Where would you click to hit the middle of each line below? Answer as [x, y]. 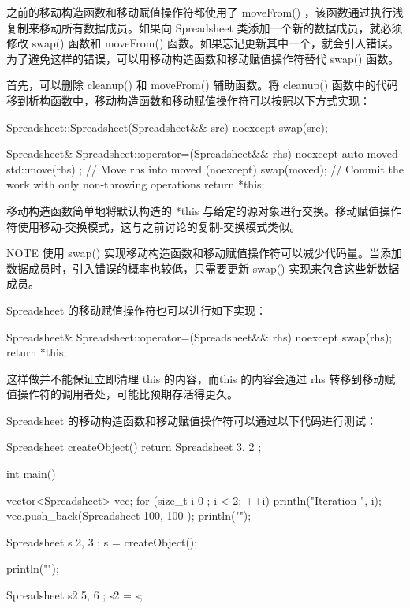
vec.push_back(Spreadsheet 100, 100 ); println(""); [129, 515]
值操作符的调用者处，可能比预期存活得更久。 [122, 394]
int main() [31, 474]
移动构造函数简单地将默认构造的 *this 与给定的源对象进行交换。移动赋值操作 [204, 210]
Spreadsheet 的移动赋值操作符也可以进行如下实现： [136, 310]
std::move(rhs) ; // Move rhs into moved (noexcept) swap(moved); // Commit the [205, 168]
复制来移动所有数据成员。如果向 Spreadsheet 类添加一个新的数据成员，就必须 [205, 27]
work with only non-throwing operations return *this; [136, 184]
